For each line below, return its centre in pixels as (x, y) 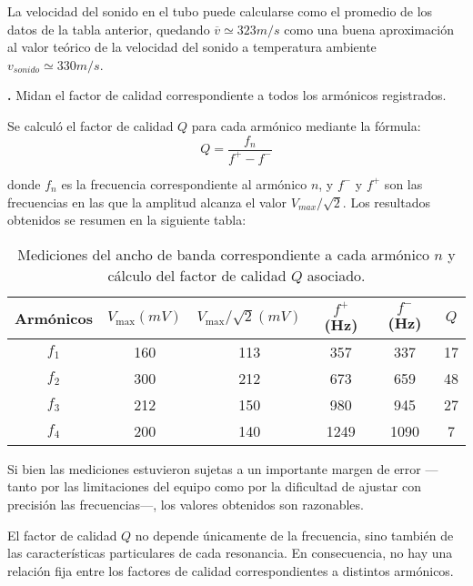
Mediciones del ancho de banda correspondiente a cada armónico (224, 254)
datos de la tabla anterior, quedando (109, 29)
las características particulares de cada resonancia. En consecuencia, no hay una (230, 553)
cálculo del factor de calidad (197, 275)
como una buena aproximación (369, 29)
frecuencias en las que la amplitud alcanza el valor (147, 202)
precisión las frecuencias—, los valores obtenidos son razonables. (186, 504)
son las (403, 183)
